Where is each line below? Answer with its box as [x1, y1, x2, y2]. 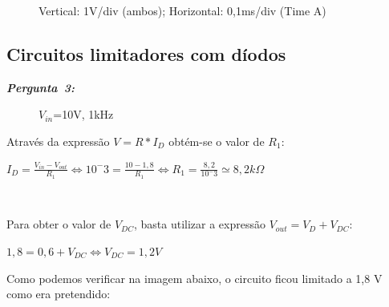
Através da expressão [6, 132, 110, 149]
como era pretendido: [6, 285, 111, 302]
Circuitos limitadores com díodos [6, 41, 286, 66]
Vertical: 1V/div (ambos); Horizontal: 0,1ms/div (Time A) [38, 2, 326, 18]
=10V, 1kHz [53, 106, 114, 123]
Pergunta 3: [6, 79, 75, 95]
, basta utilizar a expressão [133, 216, 265, 232]
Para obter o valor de [6, 216, 111, 232]
